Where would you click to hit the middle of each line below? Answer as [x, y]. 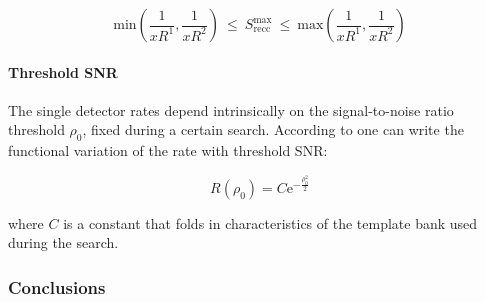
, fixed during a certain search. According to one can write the [273, 129]
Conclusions [57, 286]
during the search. [63, 242]
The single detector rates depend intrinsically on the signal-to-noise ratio [231, 109]
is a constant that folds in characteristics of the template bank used [270, 222]
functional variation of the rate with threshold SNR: [168, 150]
